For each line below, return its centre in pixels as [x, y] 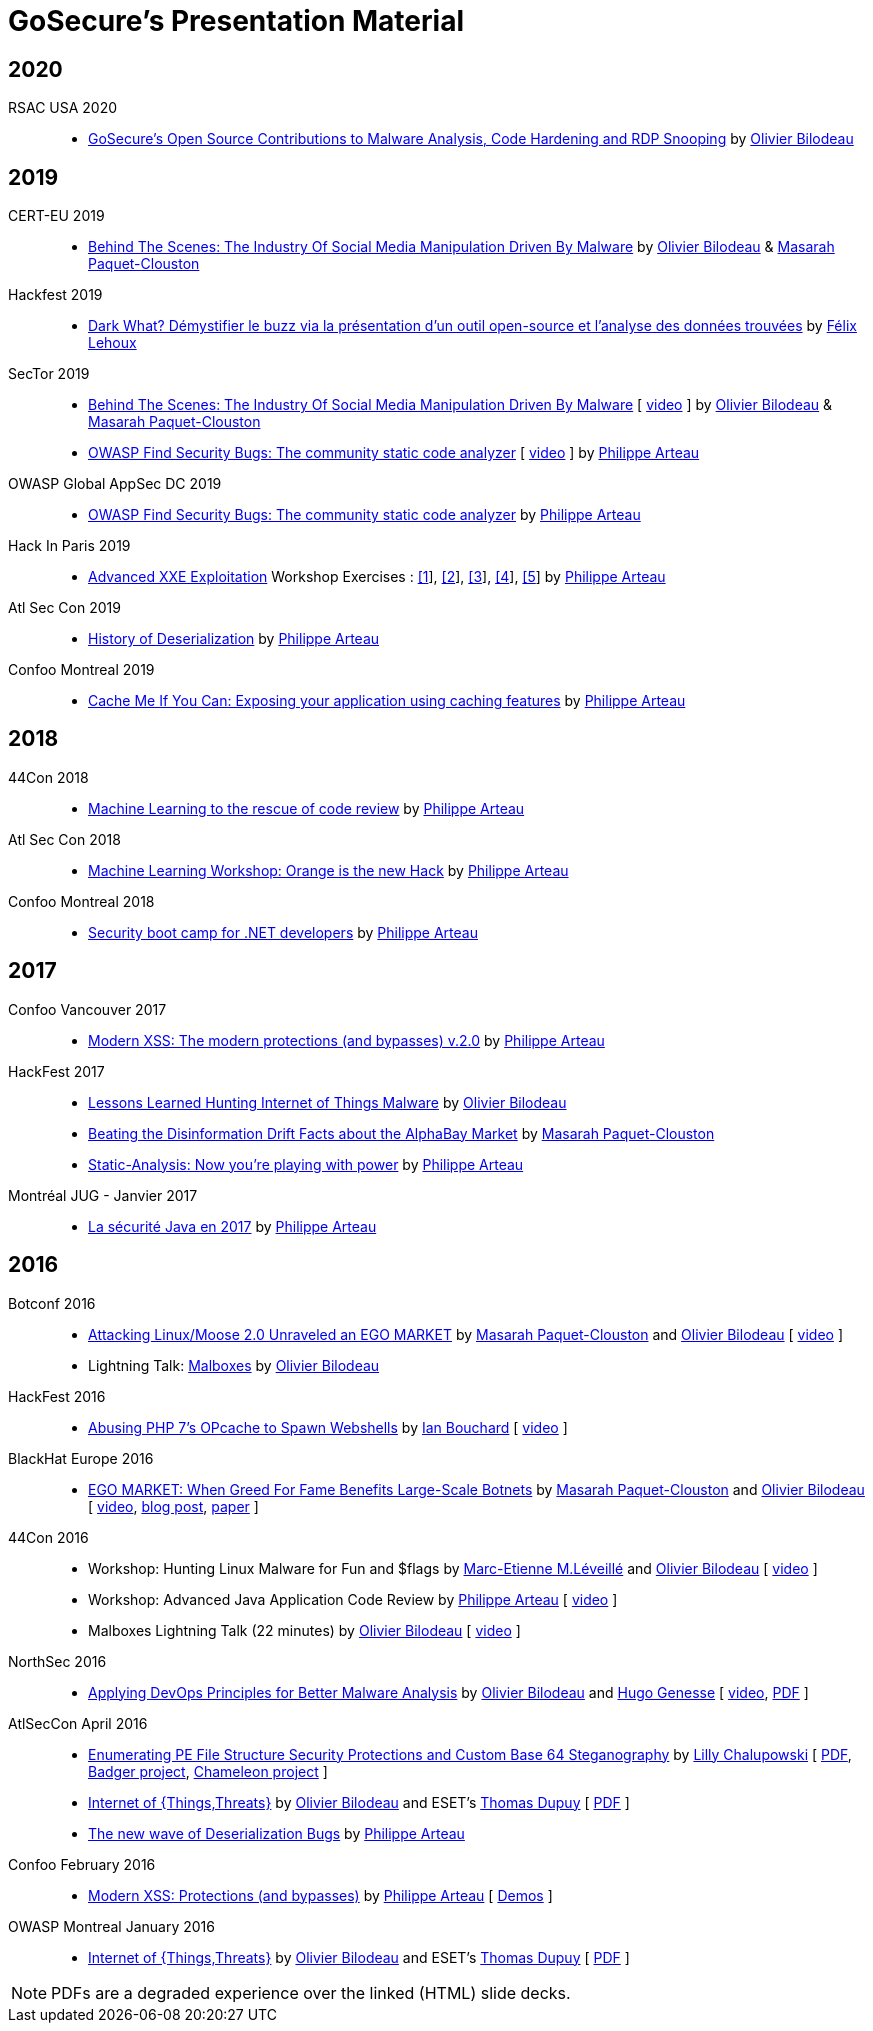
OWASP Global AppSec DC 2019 [115, 484]
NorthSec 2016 [57, 1661]
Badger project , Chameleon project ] [208, 1771]
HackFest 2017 [56, 1071]
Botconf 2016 [52, 1303]
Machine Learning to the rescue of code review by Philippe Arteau [306, 808]
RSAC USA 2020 [63, 108]
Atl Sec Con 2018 [64, 839]
